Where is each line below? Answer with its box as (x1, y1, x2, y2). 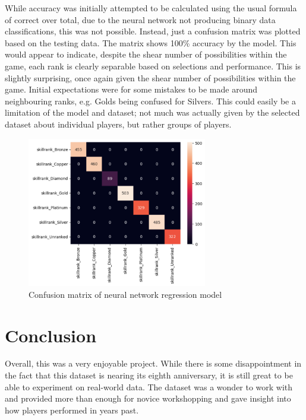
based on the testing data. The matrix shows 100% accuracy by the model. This (5, 36, 296, 49)
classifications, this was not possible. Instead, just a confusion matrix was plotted (5, 25, 301, 37)
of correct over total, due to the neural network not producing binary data (5, 13, 276, 26)
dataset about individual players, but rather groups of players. (5, 117, 232, 130)
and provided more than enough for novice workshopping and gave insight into (5, 392, 291, 405)
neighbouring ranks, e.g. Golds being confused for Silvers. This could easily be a (5, 94, 296, 107)
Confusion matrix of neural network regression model (29, 288, 222, 300)
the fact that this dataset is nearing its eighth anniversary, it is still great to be (5, 369, 293, 381)
